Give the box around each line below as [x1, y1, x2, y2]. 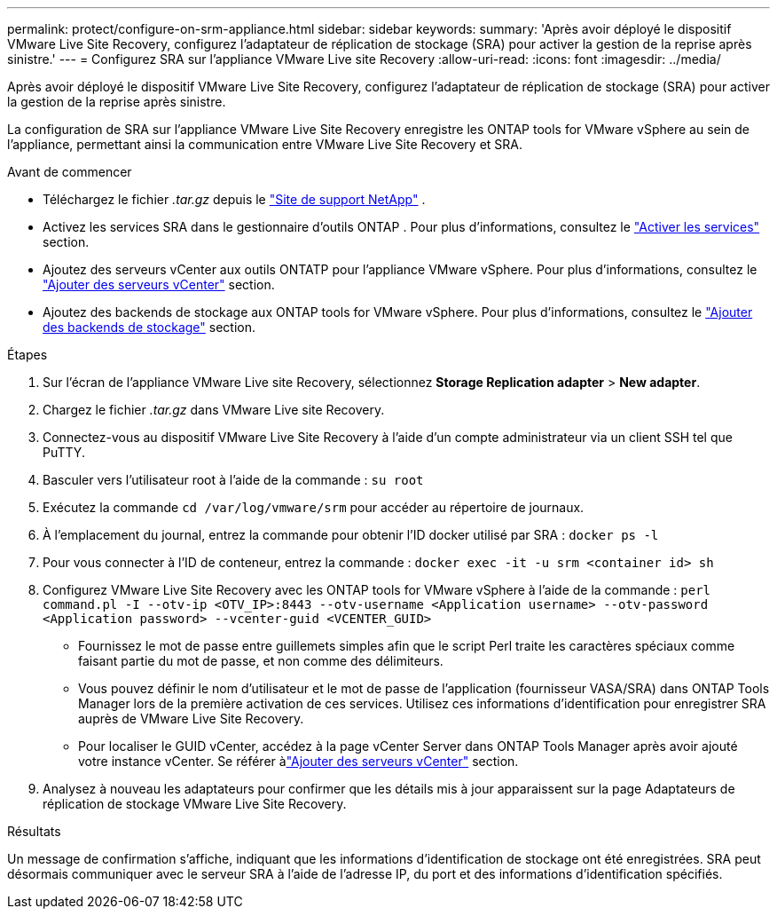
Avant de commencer [7, 164, 132, 179]
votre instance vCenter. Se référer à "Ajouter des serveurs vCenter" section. [78, 754, 519, 769]
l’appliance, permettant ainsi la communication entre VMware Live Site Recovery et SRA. [7, 137, 523, 152]
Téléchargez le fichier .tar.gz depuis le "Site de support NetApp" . [43, 192, 426, 207]
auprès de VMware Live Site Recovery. [78, 711, 304, 726]
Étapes [7, 347, 48, 362]
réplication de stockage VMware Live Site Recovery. [43, 796, 347, 811]
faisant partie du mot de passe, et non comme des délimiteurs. [78, 653, 443, 668]
